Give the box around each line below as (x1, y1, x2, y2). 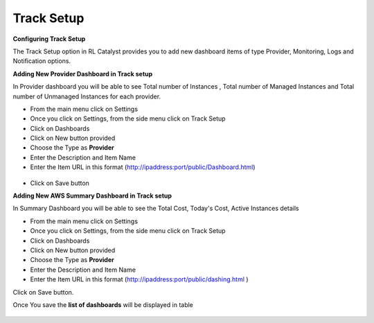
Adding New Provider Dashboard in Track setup (12, 69, 153, 78)
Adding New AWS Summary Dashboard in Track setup (12, 191, 172, 200)
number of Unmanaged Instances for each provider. (12, 92, 161, 101)
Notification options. (12, 57, 71, 65)
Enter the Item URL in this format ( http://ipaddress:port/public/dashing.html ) (30, 275, 249, 283)
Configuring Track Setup (12, 35, 86, 43)
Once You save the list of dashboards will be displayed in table (12, 300, 194, 308)
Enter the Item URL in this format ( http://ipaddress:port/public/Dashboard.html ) (30, 163, 256, 171)
